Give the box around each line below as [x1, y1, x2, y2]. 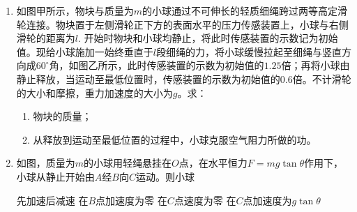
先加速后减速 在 [16, 192, 89, 207]
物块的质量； [33, 109, 92, 123]
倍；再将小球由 [281, 58, 350, 73]
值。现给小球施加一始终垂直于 [16, 44, 153, 59]
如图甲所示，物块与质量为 [16, 3, 134, 17]
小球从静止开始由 [16, 169, 95, 183]
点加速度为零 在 [96, 192, 167, 207]
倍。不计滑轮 [292, 71, 351, 86]
